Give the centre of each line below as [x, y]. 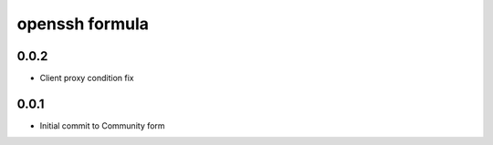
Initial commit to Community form [102, 125]
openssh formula [83, 24]
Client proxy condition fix [87, 78]
